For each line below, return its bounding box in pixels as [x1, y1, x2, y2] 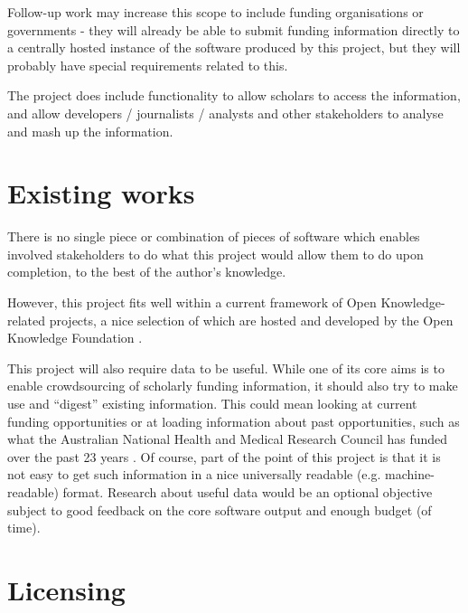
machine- [385, 465, 435, 484]
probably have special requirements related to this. [7, 55, 288, 74]
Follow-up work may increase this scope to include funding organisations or [7, 3, 424, 21]
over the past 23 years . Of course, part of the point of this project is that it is [7, 447, 441, 466]
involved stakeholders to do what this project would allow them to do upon [7, 244, 424, 263]
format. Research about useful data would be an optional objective [62, 483, 433, 501]
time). [7, 518, 41, 537]
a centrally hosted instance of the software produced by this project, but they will [7, 38, 461, 57]
